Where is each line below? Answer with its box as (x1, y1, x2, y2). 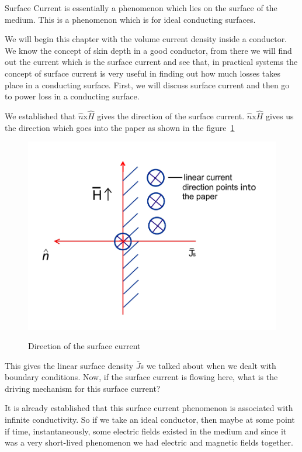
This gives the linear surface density (5, 359, 134, 371)
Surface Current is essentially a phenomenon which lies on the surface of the (5, 2, 277, 13)
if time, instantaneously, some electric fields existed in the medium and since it (5, 425, 287, 437)
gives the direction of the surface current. (97, 109, 245, 122)
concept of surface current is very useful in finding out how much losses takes (5, 67, 280, 79)
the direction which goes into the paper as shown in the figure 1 (5, 121, 235, 133)
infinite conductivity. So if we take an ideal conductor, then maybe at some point (5, 413, 295, 426)
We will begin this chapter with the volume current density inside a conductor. (5, 33, 287, 45)
